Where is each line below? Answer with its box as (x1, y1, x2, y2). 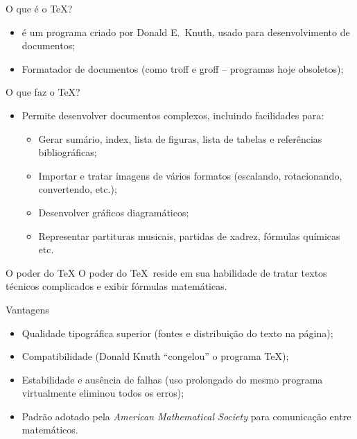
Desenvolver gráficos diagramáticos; (38, 205, 189, 219)
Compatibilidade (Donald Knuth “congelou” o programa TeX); (21, 349, 289, 363)
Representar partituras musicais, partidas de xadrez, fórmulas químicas (38, 228, 340, 243)
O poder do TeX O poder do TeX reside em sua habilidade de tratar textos (6, 265, 327, 279)
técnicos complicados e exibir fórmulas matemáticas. (6, 279, 227, 293)
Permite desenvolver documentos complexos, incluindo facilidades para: (21, 107, 324, 122)
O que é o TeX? (6, 1, 73, 15)
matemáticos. (21, 422, 78, 437)
